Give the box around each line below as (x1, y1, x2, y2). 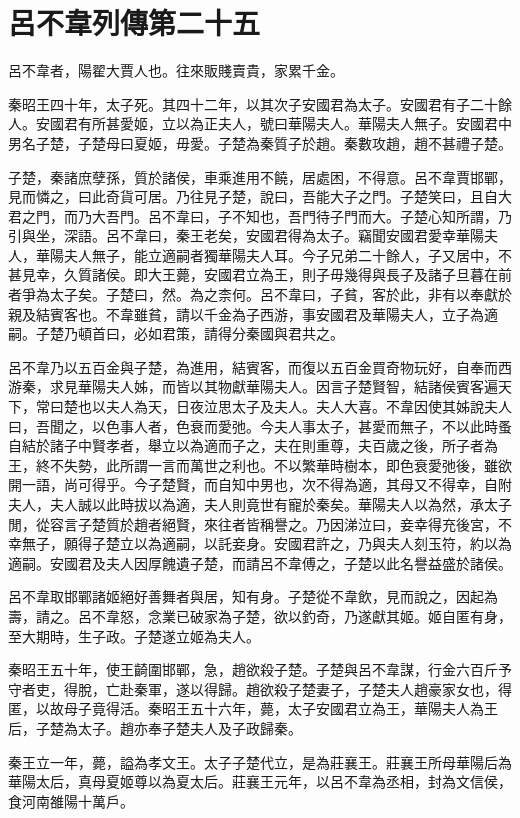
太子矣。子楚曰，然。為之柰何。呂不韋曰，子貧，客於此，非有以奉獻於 (49, 284, 512, 305)
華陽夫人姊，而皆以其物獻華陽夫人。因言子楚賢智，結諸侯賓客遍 (77, 376, 498, 397)
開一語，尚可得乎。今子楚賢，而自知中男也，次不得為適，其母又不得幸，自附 (8, 474, 512, 495)
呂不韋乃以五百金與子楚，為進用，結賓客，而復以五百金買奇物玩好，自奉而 (8, 356, 498, 377)
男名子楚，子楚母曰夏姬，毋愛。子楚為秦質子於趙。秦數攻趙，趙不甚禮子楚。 (8, 132, 512, 153)
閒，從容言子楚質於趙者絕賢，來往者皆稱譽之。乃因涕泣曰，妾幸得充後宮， (8, 513, 498, 534)
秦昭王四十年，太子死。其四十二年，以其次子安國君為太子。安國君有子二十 (8, 93, 498, 114)
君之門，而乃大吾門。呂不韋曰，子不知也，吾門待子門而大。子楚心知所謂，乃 (8, 205, 512, 226)
